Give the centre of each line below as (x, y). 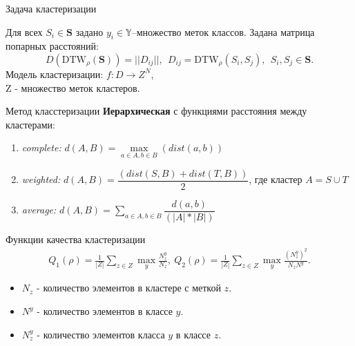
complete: (41, 147)
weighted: (41, 179)
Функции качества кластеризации (76, 239)
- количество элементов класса (101, 334)
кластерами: (31, 124)
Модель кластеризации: (55, 74)
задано (89, 31)
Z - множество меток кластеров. (73, 87)
